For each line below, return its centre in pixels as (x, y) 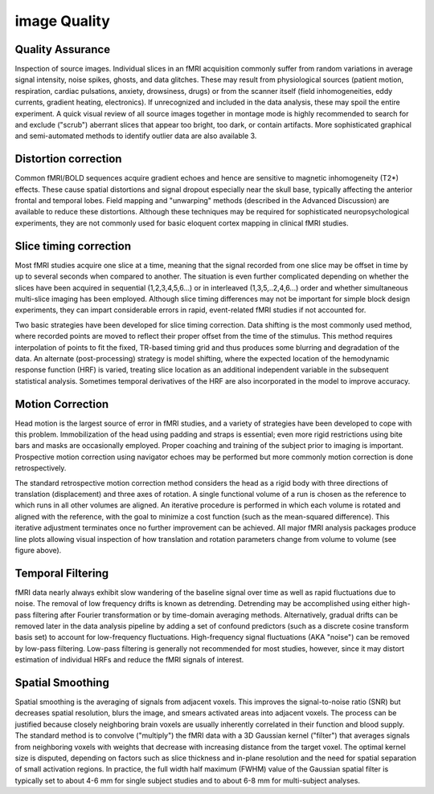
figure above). (38, 550)
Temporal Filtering (61, 573)
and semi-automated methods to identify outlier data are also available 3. (136, 136)
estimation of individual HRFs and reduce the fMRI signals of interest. (129, 660)
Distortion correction (68, 159)
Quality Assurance (63, 49)
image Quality (62, 21)
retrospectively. (41, 468)
